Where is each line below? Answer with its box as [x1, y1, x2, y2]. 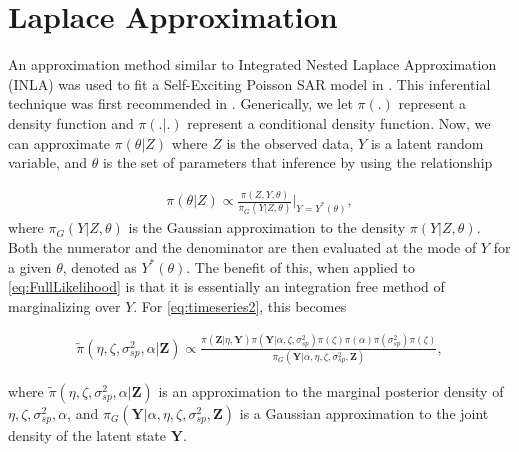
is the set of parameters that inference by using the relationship [102, 152, 493, 173]
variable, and [8, 152, 88, 173]
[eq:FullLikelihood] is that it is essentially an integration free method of [8, 276, 445, 297]
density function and [8, 112, 134, 133]
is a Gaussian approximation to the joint [239, 402, 489, 423]
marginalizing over [8, 295, 121, 316]
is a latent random [370, 132, 484, 153]
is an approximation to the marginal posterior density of [158, 380, 504, 401]
